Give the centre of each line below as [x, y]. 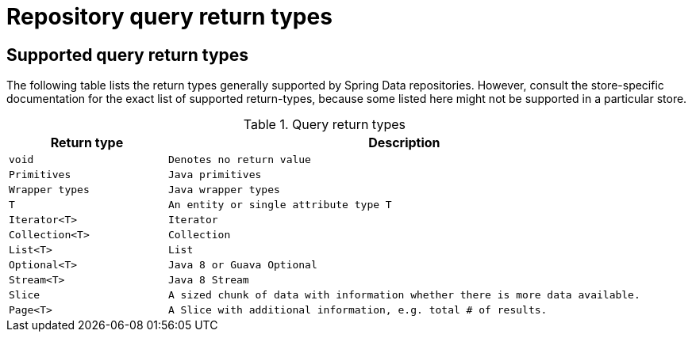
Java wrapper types [224, 190]
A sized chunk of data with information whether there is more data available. [404, 295]
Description [404, 143]
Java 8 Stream [208, 280]
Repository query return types [169, 17]
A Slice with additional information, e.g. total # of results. [358, 310]
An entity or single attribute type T [280, 205]
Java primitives [215, 175]
